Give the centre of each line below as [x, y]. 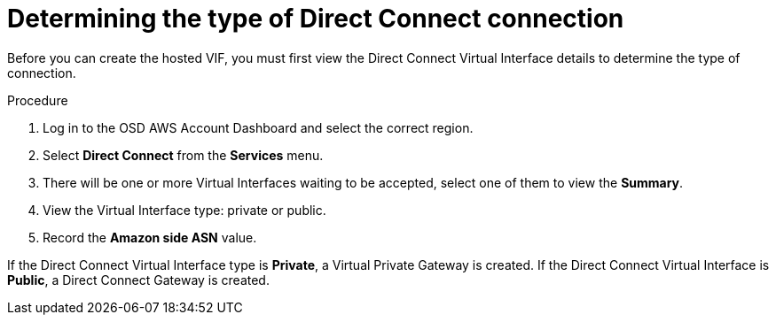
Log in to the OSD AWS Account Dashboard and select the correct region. [258, 127]
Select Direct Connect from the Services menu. [183, 155]
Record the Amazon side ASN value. [150, 237]
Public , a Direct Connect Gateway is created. [138, 280]
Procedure [38, 100]
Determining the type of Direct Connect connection [316, 19]
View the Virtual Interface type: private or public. [184, 210]
